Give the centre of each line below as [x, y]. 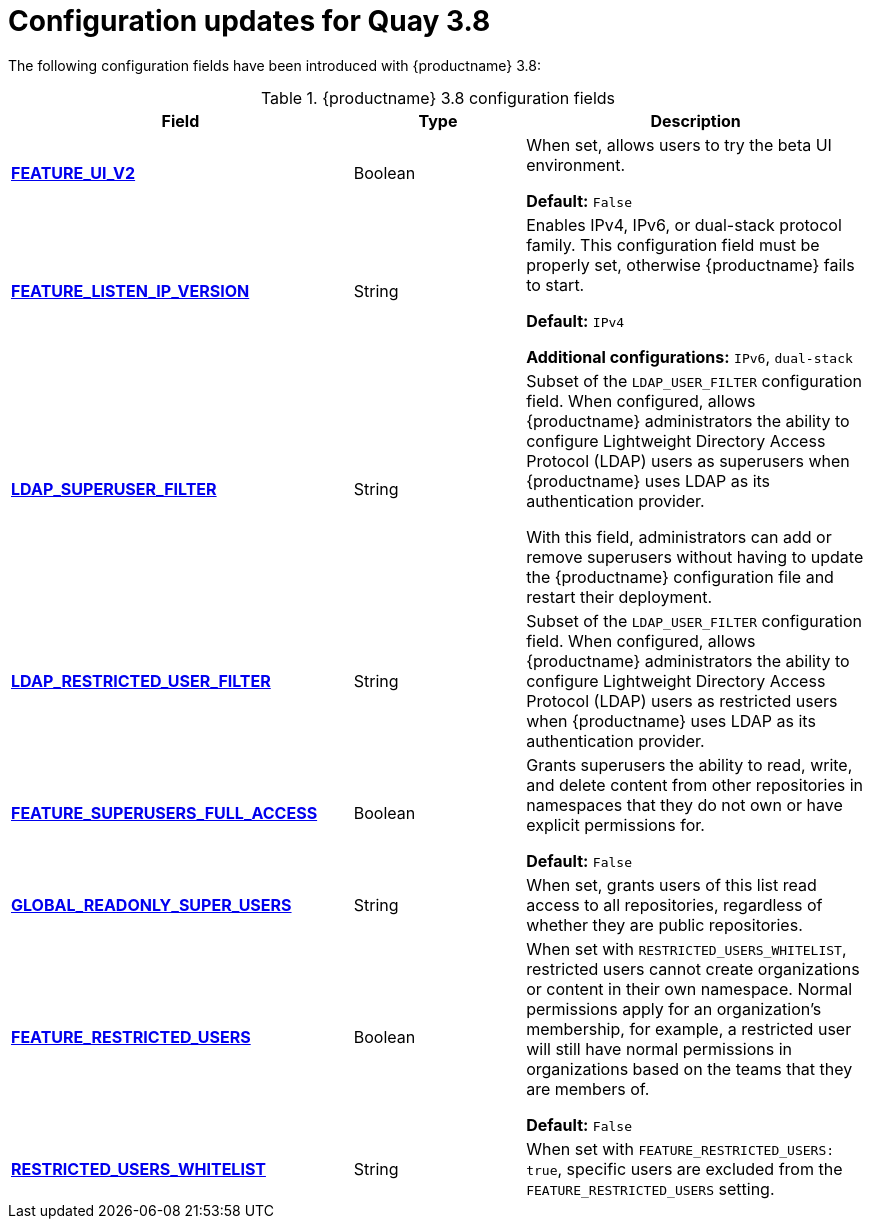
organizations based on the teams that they [689, 1068]
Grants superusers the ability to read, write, [689, 764]
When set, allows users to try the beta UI [679, 144]
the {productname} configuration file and [680, 576]
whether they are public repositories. [664, 924]
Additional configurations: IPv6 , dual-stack [689, 356]
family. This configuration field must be [673, 244]
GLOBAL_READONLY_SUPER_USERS [151, 904]
